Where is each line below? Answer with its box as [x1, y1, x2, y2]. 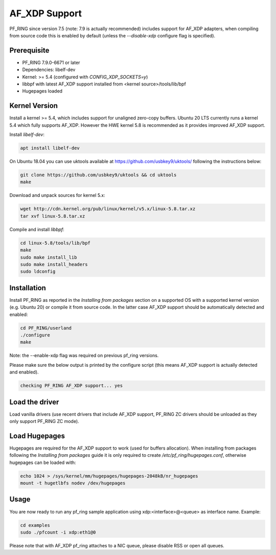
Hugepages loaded [22, 88, 63, 94]
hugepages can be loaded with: [9, 459, 76, 465]
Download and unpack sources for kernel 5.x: [9, 192, 106, 198]
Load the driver [9, 397, 59, 406]
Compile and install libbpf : [9, 226, 65, 232]
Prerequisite [9, 46, 50, 55]
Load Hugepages [9, 431, 65, 440]
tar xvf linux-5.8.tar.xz [20, 213, 85, 219]
